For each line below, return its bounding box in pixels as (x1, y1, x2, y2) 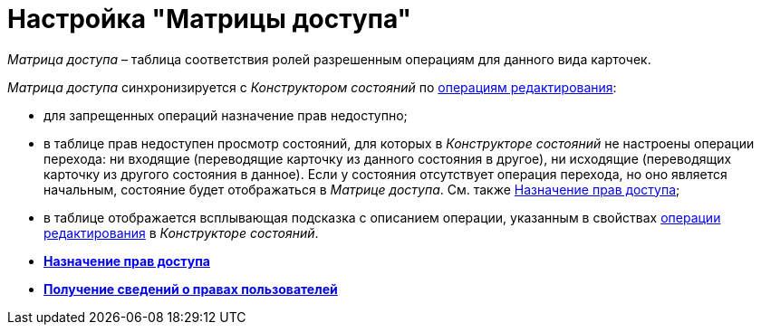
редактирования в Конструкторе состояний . (43, 224, 319, 241)
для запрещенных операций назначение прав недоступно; (43, 107, 408, 123)
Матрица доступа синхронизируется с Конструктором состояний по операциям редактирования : (7, 79, 617, 95)
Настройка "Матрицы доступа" (7, 4, 412, 34)
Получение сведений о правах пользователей (43, 280, 338, 297)
